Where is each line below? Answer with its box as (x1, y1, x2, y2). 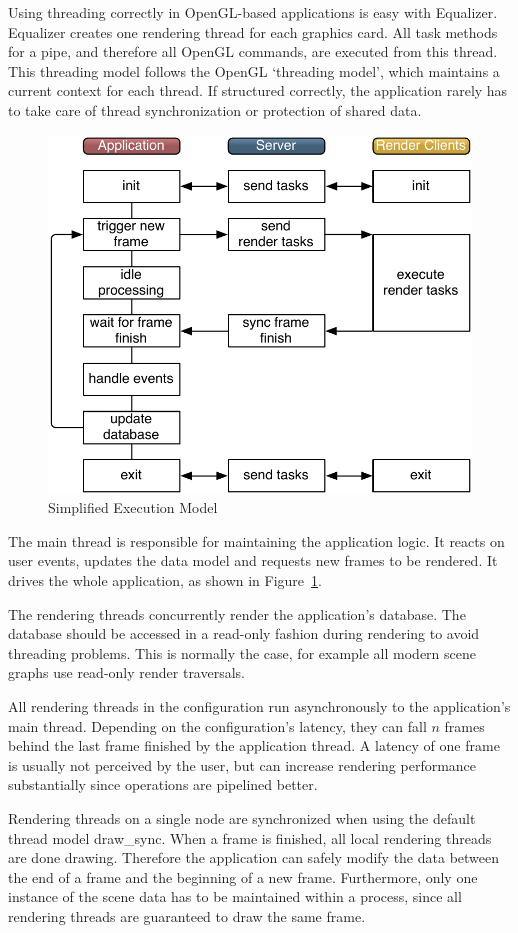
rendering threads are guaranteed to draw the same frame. (8, 905, 366, 926)
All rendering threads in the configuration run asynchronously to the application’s (8, 696, 511, 717)
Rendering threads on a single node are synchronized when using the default (8, 808, 476, 829)
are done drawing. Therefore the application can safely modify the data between (8, 847, 500, 868)
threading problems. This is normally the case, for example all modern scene (8, 642, 477, 663)
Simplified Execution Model (48, 497, 218, 518)
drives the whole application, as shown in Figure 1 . (8, 570, 322, 591)
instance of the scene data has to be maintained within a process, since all (8, 886, 462, 907)
